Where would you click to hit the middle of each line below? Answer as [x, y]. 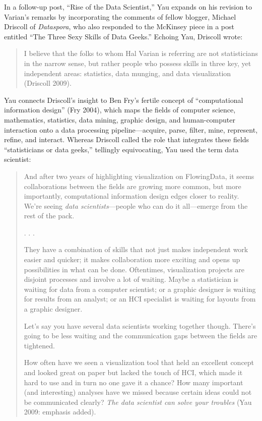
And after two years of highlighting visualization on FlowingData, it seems [139, 176]
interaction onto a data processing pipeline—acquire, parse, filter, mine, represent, [131, 129]
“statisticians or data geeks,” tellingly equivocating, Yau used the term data [121, 149]
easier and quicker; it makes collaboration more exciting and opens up [132, 259]
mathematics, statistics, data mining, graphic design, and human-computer [120, 119]
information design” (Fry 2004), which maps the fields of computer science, [120, 110]
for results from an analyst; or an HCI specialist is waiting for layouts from [140, 299]
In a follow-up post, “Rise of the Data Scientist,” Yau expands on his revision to [128, 7]
